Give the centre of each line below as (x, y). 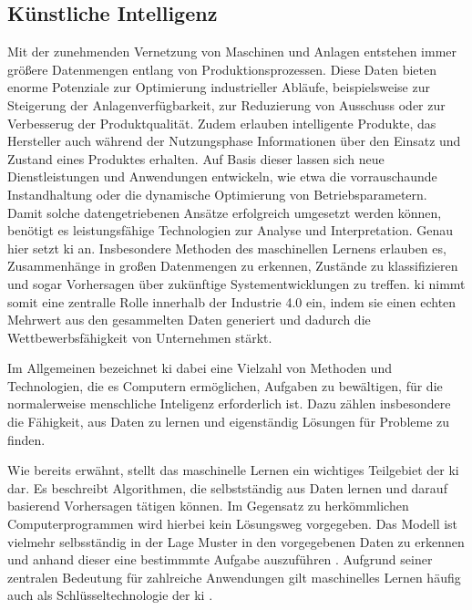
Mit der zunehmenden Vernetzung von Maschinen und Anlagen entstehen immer (232, 52)
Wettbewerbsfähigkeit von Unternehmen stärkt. (140, 337)
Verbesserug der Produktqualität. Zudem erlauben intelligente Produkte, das (222, 123)
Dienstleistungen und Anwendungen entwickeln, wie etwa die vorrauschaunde (222, 176)
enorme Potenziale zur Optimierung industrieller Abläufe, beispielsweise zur (219, 87)
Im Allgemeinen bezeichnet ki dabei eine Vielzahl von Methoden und (200, 368)
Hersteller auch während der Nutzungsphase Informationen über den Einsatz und (234, 141)
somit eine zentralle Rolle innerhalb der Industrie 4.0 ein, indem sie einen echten (232, 301)
